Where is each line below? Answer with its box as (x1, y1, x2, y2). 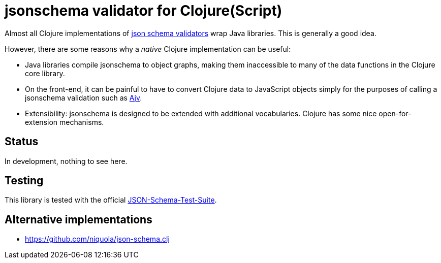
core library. (25, 69, 65, 78)
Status (5, 135, 39, 148)
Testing (5, 174, 44, 187)
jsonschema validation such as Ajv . (25, 93, 142, 102)
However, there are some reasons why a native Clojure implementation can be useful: (5, 44, 291, 53)
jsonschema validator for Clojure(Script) (5, 2, 282, 19)
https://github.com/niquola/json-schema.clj (25, 235, 170, 244)
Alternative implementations (5, 213, 152, 226)
